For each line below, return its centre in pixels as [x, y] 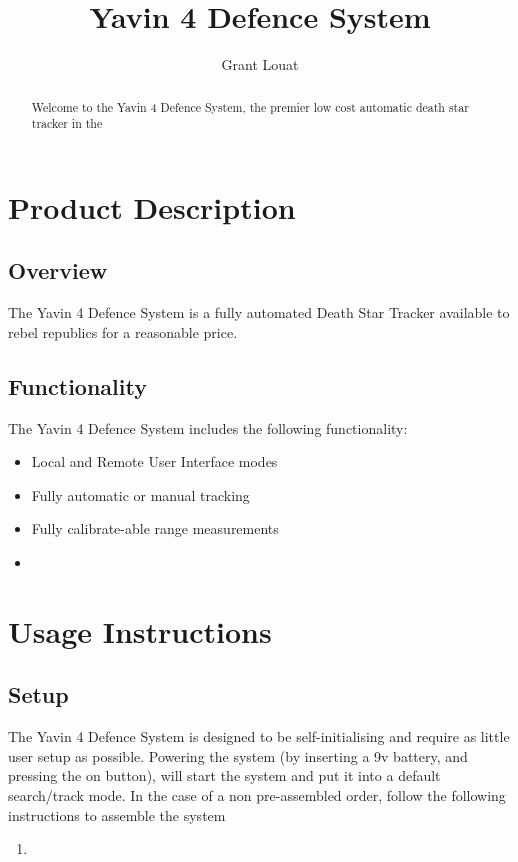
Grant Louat [260, 64]
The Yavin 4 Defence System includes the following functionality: [208, 427]
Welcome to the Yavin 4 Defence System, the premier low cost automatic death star [250, 106]
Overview [58, 270]
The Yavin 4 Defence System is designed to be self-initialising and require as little [259, 736]
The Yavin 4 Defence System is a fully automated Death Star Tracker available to [259, 312]
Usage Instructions [140, 630]
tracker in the [67, 123]
